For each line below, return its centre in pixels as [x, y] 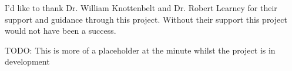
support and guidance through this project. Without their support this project [146, 19]
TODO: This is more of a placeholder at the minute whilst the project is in [140, 50]
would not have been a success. [61, 31]
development [27, 61]
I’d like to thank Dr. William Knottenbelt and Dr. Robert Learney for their [141, 8]
